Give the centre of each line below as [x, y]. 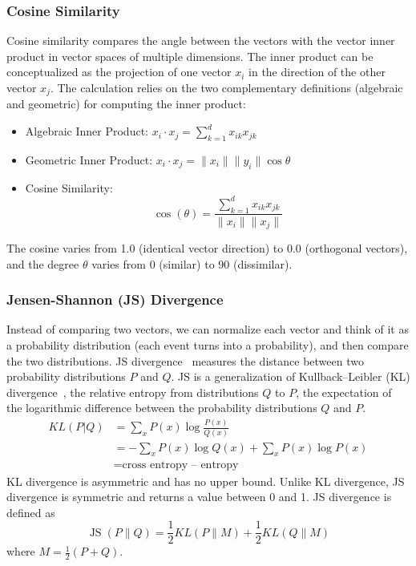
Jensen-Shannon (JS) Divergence [115, 299]
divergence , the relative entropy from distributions [133, 392]
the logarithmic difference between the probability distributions [162, 408]
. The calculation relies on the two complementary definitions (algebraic [226, 87]
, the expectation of [344, 392]
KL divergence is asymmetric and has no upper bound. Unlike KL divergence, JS [206, 481]
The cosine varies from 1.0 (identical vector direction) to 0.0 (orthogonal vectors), [207, 248]
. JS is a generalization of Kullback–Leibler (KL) [291, 376]
